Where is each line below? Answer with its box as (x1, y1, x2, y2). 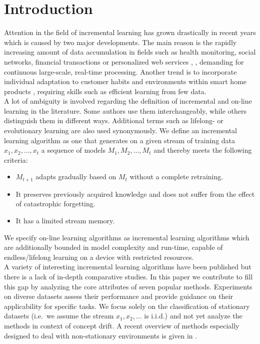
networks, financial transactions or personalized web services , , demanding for (4, 56, 244, 67)
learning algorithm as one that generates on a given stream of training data (4, 135, 235, 145)
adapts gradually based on (35, 171, 116, 182)
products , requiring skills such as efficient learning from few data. (4, 86, 206, 96)
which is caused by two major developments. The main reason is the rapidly (4, 37, 237, 47)
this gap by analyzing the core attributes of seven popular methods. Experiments (4, 281, 252, 291)
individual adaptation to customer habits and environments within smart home (4, 76, 247, 87)
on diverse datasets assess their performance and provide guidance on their (4, 291, 233, 301)
